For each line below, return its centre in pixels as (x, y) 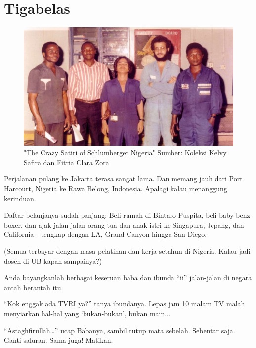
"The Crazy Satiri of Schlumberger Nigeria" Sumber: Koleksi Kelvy (125, 152)
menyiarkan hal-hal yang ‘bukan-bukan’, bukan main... (87, 313)
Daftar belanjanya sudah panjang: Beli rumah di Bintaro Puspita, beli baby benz (127, 215)
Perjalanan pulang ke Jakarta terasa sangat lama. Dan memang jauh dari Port (123, 179)
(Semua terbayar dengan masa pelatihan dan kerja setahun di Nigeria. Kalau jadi (127, 251)
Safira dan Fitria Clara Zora (66, 162)
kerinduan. (20, 198)
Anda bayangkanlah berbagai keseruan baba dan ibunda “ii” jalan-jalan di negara (128, 277)
